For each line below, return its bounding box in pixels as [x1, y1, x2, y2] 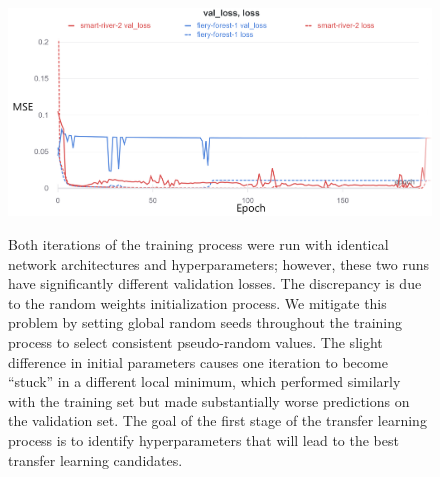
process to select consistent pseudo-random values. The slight [8, 332, 383, 353]
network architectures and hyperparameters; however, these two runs [8, 253, 429, 274]
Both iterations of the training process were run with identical [8, 234, 389, 255]
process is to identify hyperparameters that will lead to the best [8, 430, 399, 450]
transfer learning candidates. [8, 449, 183, 470]
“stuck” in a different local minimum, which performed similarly [8, 371, 401, 392]
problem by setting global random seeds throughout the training [8, 312, 402, 333]
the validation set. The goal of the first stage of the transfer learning [8, 410, 427, 431]
